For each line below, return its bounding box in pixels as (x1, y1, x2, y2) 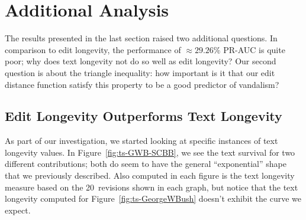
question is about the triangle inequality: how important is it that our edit (5, 66, 275, 78)
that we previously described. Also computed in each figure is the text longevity (5, 169, 295, 182)
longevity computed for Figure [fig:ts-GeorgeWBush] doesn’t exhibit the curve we (5, 192, 302, 205)
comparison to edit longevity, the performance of (5, 43, 181, 55)
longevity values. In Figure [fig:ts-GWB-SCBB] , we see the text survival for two (5, 146, 295, 158)
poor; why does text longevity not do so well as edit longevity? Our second (5, 55, 276, 67)
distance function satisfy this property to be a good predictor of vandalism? (5, 78, 279, 90)
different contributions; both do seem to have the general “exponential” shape (5, 157, 286, 170)
